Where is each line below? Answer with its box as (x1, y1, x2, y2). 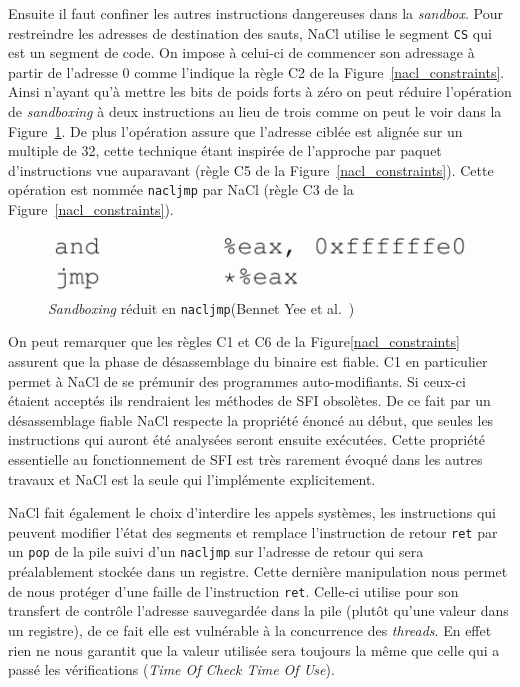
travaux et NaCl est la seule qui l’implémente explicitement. (8, 468, 376, 489)
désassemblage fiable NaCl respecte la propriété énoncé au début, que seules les (8, 409, 494, 430)
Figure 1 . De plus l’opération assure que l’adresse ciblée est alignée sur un (8, 120, 463, 141)
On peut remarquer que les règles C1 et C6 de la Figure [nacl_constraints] (8, 331, 460, 352)
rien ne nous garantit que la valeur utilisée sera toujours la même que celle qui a (8, 639, 500, 660)
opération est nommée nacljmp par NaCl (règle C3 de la (8, 179, 354, 200)
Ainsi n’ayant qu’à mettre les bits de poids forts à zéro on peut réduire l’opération (8, 81, 512, 102)
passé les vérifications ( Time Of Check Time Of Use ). (8, 659, 335, 680)
